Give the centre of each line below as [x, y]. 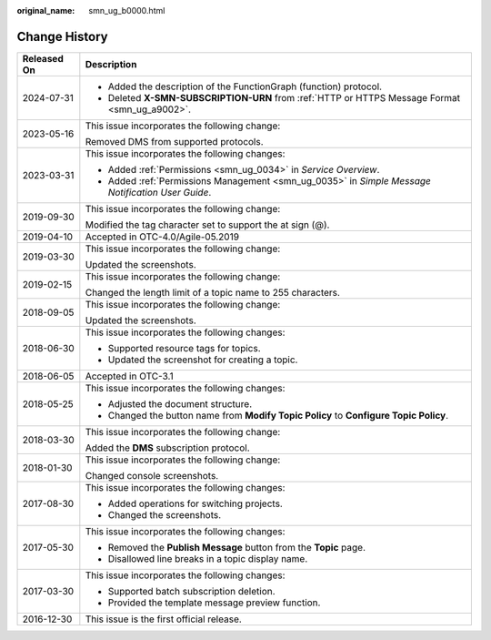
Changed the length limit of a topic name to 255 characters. [213, 292]
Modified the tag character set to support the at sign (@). [207, 225]
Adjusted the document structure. [180, 403]
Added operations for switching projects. [195, 503]
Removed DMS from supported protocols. [174, 141]
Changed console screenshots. [152, 475]
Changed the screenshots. [165, 514]
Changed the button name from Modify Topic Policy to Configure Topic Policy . [278, 415]
